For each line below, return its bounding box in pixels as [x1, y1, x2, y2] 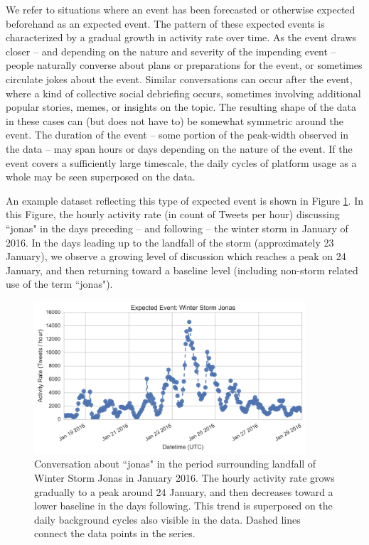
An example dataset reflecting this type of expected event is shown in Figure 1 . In [6, 193, 364, 207]
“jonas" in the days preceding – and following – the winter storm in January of [6, 220, 348, 235]
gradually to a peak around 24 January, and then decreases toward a [34, 484, 333, 499]
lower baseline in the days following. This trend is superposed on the [34, 498, 333, 513]
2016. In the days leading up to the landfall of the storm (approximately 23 [6, 234, 334, 249]
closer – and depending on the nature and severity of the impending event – [6, 43, 336, 58]
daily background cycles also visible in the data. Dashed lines [34, 512, 301, 527]
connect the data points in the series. [34, 526, 196, 541]
